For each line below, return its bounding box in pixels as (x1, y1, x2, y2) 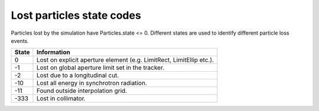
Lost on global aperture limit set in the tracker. (36, 63, 165, 72)
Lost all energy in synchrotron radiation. (36, 79, 148, 88)
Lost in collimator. (36, 95, 86, 103)
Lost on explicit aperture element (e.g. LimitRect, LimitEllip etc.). (36, 56, 214, 64)
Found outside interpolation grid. (36, 87, 128, 95)
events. (11, 37, 29, 44)
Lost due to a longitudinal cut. (36, 71, 119, 79)
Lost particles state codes (11, 9, 141, 22)
